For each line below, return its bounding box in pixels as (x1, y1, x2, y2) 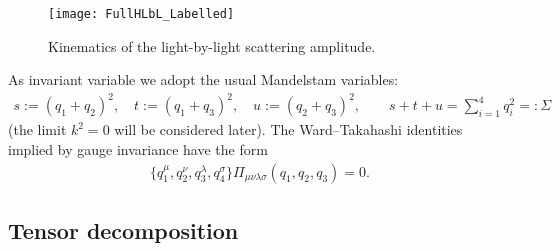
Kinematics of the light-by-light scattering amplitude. (48, 35, 376, 56)
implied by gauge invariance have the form (8, 138, 268, 159)
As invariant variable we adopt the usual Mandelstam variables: (8, 69, 399, 90)
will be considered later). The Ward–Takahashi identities (114, 119, 463, 140)
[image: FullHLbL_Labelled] (48, 7, 235, 21)
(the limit (8, 119, 67, 140)
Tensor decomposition (8, 214, 239, 245)
